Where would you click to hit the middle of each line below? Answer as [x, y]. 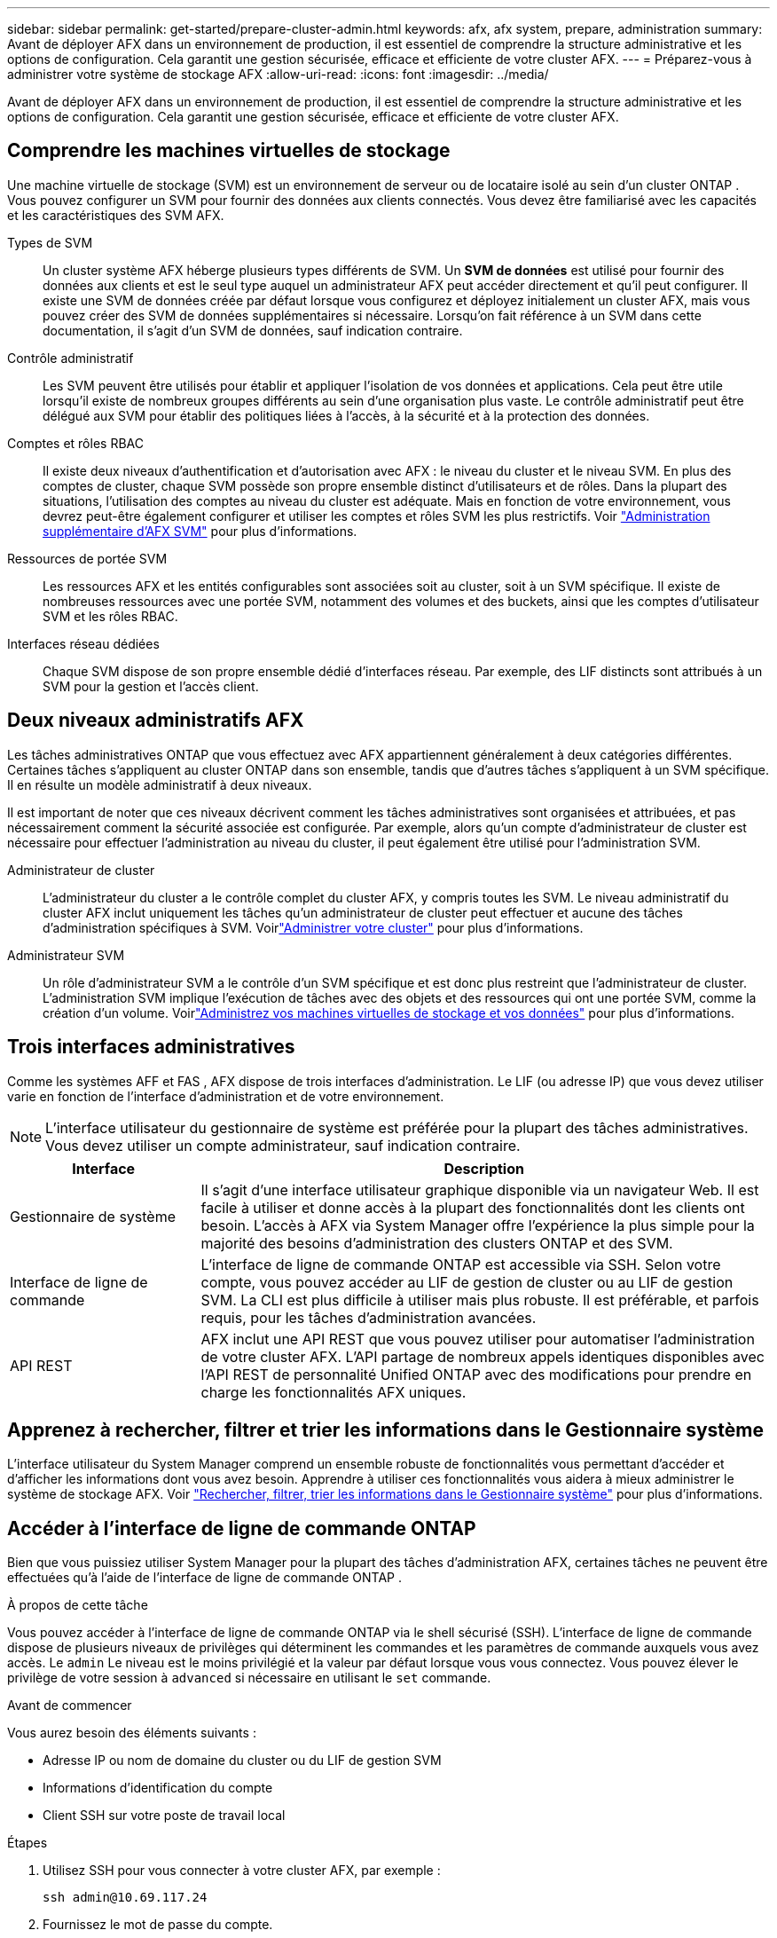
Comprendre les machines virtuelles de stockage [229, 151]
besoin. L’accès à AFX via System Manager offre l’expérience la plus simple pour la [478, 1225]
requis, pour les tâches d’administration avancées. [369, 1317]
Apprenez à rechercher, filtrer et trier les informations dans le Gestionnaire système [386, 1430]
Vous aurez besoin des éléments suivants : [132, 1733]
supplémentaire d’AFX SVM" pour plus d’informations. [200, 531]
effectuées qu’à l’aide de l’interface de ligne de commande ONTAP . [204, 1578]
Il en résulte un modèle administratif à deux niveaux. [160, 784]
